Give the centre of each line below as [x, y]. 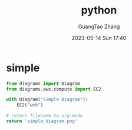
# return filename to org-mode [44, 116]
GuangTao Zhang [99, 26]
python [99, 10]
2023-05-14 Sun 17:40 [99, 38]
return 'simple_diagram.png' [42, 121]
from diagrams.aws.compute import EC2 [54, 89]
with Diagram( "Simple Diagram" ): [47, 100]
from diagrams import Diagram [43, 84]
